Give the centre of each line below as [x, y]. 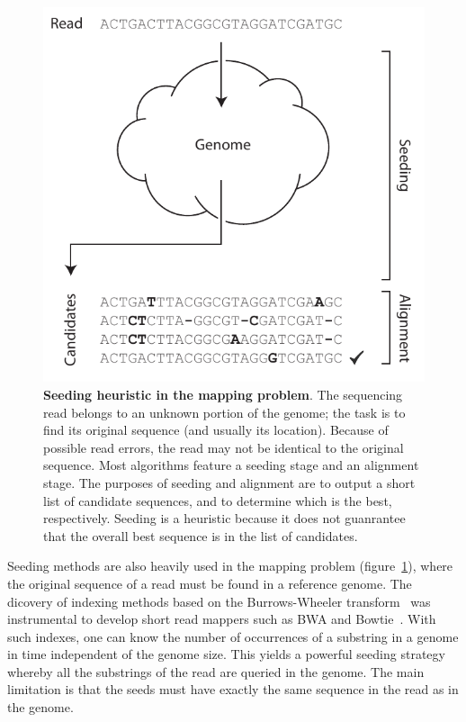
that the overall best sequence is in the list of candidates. [201, 535]
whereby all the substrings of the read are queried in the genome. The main [216, 671]
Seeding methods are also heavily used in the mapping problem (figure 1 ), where [230, 566]
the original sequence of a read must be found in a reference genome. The [210, 583]
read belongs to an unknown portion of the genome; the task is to [224, 412]
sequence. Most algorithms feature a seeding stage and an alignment [231, 465]
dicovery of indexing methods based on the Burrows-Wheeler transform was [219, 601]
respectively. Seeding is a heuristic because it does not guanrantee [224, 518]
